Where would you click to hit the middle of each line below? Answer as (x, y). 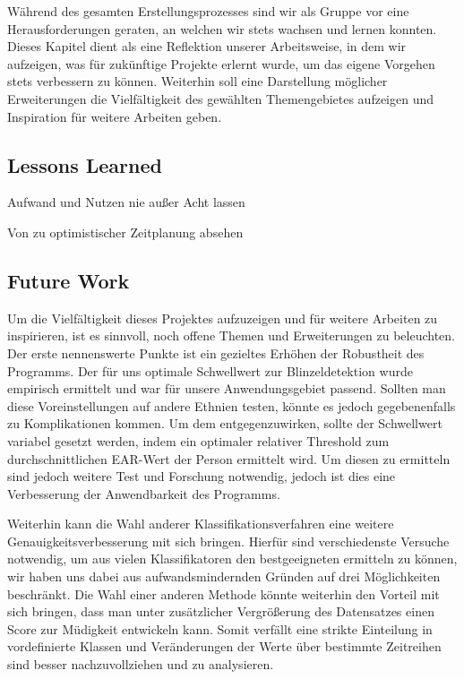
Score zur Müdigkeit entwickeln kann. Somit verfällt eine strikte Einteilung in (220, 628)
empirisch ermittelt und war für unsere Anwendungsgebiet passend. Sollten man (227, 388)
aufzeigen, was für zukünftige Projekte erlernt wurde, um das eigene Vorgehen (221, 63)
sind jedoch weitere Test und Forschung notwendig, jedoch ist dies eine (202, 476)
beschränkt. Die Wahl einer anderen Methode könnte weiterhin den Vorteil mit (223, 593)
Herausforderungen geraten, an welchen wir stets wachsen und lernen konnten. (222, 28)
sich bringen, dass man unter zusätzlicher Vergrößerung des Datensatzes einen (221, 611)
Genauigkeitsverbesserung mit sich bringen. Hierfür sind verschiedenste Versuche (228, 541)
